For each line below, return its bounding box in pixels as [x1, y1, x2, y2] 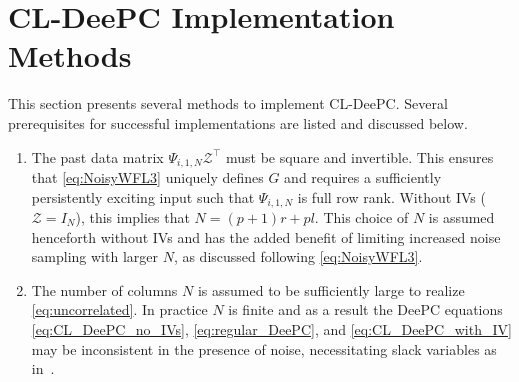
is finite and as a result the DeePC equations [228, 299, 503, 320]
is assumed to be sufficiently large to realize [197, 279, 465, 300]
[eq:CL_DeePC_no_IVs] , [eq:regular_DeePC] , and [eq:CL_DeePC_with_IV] [31, 318, 512, 339]
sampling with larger [31, 246, 158, 267]
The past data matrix [31, 146, 164, 167]
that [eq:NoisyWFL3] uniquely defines [31, 166, 264, 187]
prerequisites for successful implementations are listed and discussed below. [8, 112, 468, 133]
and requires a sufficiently [284, 166, 442, 187]
